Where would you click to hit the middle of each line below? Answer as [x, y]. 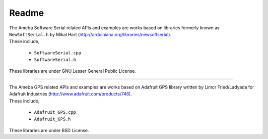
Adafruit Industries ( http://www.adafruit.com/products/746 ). [70, 94]
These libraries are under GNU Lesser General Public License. [73, 71]
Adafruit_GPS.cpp [55, 112]
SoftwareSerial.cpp [58, 53]
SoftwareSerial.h [55, 60]
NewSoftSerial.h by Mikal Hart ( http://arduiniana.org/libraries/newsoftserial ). [90, 34]
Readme [27, 13]
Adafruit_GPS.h [53, 119]
